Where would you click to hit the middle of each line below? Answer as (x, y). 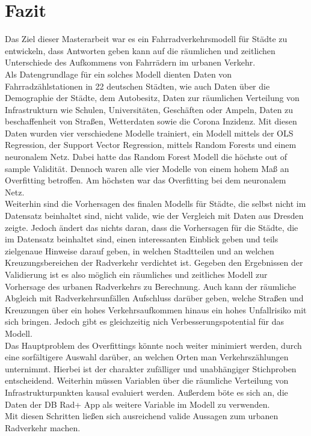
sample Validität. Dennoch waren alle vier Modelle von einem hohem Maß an (147, 168)
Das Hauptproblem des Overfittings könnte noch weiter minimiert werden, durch (153, 345)
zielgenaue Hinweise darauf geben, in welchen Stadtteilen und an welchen (140, 250)
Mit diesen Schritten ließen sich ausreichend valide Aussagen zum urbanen (142, 416)
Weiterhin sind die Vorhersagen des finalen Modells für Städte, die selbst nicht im (155, 204)
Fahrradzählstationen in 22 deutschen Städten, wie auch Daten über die (137, 86)
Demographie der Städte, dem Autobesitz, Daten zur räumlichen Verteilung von (152, 98)
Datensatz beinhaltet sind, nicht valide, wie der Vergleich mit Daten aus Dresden (154, 216)
